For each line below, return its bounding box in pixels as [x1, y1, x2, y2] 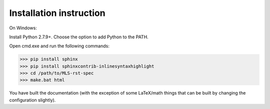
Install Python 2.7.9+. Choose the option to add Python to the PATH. [9, 34, 148, 40]
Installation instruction [9, 7, 105, 18]
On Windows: [9, 25, 37, 31]
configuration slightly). [9, 97, 56, 103]
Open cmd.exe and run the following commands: [9, 43, 109, 49]
